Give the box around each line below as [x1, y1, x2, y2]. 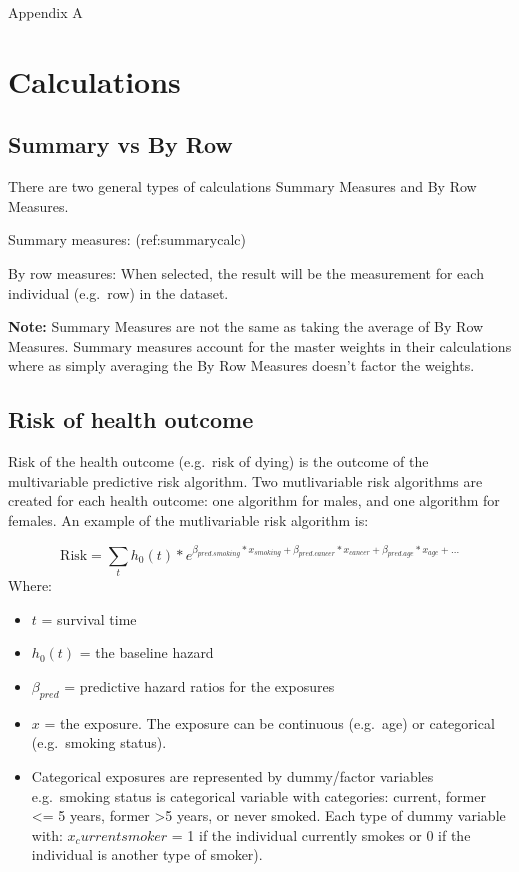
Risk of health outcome [8, 404, 254, 435]
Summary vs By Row [8, 129, 233, 160]
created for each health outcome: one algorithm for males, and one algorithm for [8, 490, 500, 511]
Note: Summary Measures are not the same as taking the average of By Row [8, 316, 484, 337]
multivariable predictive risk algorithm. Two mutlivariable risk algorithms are [8, 470, 483, 491]
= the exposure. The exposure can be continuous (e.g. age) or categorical [44, 712, 495, 733]
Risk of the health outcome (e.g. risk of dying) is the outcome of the [8, 451, 429, 472]
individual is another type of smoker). [31, 844, 263, 865]
